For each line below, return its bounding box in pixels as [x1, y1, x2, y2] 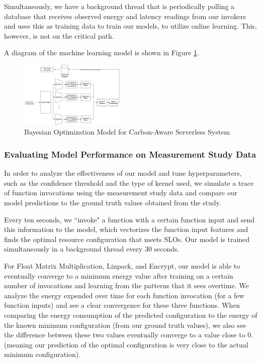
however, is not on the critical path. [4, 30, 114, 41]
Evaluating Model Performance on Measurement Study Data [4, 148, 256, 160]
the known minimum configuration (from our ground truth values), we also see [4, 319, 246, 330]
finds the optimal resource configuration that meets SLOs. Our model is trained [4, 233, 250, 244]
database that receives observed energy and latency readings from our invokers [4, 11, 246, 21]
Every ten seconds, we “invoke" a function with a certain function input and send [4, 214, 255, 224]
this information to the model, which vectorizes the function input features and [4, 224, 248, 234]
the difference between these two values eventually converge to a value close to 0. [4, 329, 253, 340]
